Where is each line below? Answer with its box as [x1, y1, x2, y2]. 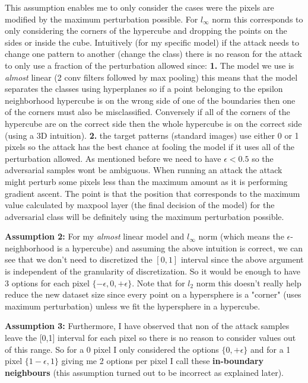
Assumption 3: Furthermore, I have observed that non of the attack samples [5, 320, 290, 332]
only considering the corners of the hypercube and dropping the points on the [5, 24, 287, 37]
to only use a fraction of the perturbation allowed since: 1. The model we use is [5, 59, 294, 71]
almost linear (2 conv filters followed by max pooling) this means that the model [5, 71, 298, 83]
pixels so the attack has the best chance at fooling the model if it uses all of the [5, 141, 295, 153]
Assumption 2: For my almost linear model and [5, 230, 185, 242]
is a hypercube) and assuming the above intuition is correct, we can [56, 241, 303, 254]
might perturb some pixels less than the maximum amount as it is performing [5, 175, 288, 187]
